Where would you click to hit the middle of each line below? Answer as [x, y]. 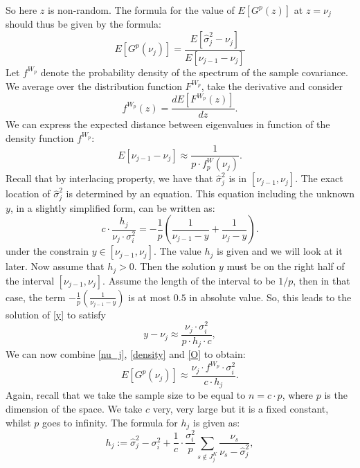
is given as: [217, 422]
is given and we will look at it [280, 251]
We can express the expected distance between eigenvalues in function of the [168, 124]
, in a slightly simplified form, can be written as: [112, 207]
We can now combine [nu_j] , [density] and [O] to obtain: [126, 354]
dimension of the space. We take [74, 408]
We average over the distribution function [94, 85]
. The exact [319, 178]
